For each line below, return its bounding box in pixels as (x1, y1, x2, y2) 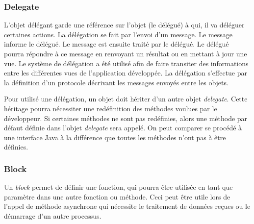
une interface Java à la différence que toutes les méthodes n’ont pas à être (4, 132, 226, 142)
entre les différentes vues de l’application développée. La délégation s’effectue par (4, 68, 248, 78)
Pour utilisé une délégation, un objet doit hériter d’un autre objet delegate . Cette (4, 94, 248, 104)
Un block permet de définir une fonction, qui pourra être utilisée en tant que (4, 182, 233, 192)
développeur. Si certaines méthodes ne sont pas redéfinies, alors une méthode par (4, 113, 248, 123)
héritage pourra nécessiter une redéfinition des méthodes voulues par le (4, 103, 217, 113)
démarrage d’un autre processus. (4, 210, 102, 221)
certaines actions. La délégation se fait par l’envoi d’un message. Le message (4, 29, 233, 39)
